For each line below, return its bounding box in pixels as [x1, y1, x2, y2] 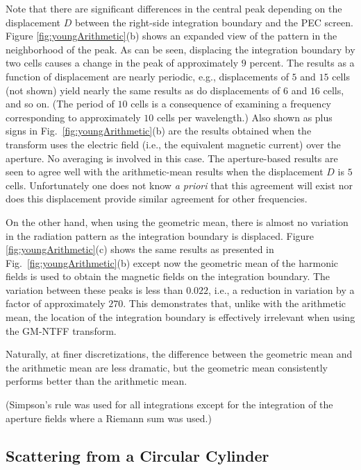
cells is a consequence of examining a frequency [131, 96, 331, 111]
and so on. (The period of [6, 96, 115, 111]
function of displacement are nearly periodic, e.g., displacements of [6, 69, 289, 83]
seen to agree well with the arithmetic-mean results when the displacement [6, 164, 324, 179]
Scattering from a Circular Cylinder [6, 444, 269, 466]
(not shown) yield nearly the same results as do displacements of [6, 82, 280, 97]
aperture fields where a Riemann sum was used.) [6, 410, 212, 425]
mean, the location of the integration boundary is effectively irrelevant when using [6, 310, 355, 324]
